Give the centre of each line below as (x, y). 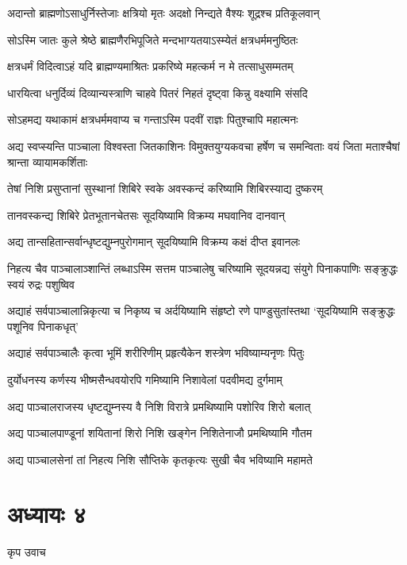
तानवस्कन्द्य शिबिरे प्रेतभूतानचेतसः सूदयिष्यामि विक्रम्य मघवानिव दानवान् (146, 215)
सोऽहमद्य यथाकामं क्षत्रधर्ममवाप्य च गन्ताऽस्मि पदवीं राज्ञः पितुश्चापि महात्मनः (153, 119)
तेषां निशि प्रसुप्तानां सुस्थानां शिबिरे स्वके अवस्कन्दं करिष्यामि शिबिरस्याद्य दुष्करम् (165, 188)
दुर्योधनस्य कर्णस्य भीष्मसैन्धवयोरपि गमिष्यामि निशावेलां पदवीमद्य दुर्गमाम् (145, 379)
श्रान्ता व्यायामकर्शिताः (48, 161)
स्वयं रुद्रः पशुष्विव (41, 284)
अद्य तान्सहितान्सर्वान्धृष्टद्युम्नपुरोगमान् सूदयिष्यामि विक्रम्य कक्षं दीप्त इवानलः (154, 242)
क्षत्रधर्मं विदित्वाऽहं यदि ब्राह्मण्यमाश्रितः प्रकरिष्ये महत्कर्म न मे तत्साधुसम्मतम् (150, 66)
